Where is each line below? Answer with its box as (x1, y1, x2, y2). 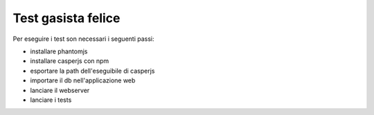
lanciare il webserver (30, 86, 90, 94)
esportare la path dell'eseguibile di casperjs (30, 67, 155, 75)
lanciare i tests (30, 96, 72, 104)
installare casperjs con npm (30, 57, 109, 65)
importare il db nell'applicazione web (30, 76, 136, 85)
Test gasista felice (12, 10, 121, 26)
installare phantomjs (30, 47, 88, 55)
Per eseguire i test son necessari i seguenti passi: (12, 35, 155, 43)
